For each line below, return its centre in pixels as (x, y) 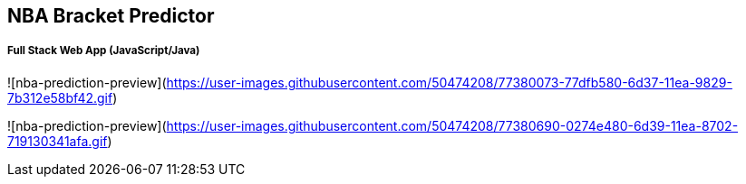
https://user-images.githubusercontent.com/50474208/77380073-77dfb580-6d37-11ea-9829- (449, 82)
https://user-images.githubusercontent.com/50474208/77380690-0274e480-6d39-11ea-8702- (452, 125)
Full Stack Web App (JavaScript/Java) (104, 51)
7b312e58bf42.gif (60, 97)
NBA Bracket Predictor (111, 16)
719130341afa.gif (58, 141)
